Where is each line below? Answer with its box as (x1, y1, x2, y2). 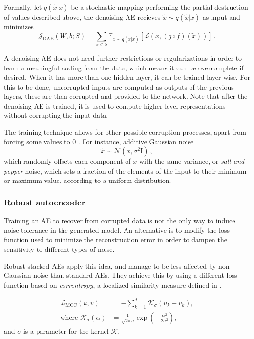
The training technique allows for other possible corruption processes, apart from (4, 127, 246, 137)
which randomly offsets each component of (4, 156, 131, 166)
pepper (4, 165, 23, 176)
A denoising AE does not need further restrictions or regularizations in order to (4, 52, 242, 63)
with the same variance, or (139, 156, 219, 166)
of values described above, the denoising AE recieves (4, 12, 161, 22)
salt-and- (220, 156, 247, 166)
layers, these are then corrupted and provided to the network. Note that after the (4, 91, 248, 101)
